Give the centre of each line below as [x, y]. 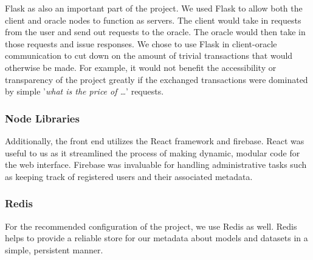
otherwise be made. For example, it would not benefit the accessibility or [141, 67]
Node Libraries [42, 118]
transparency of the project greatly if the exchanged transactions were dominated [156, 79]
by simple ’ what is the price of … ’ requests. [84, 91]
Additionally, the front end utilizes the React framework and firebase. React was [155, 140]
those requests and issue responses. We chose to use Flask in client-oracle [141, 43]
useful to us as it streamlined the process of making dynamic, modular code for [153, 152]
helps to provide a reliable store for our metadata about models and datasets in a [156, 238]
